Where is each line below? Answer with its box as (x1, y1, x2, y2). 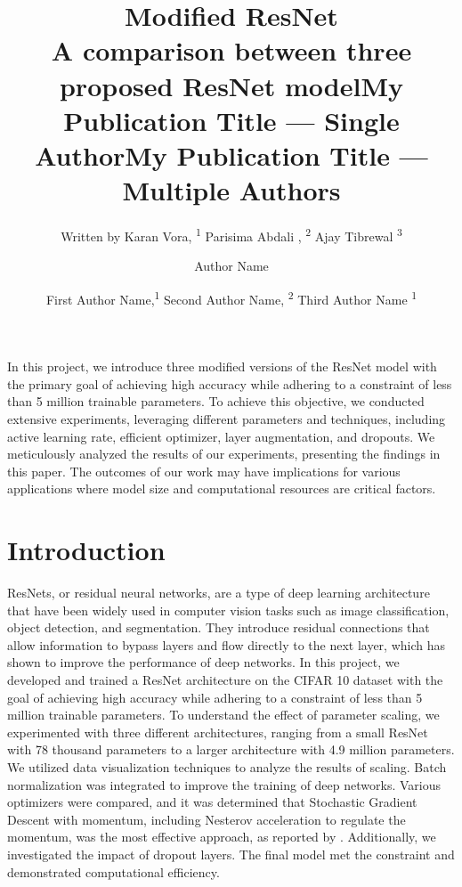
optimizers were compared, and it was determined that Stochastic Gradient (7, 793, 417, 811)
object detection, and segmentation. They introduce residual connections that (7, 618, 430, 637)
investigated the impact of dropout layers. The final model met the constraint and (7, 844, 455, 863)
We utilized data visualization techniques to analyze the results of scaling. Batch (7, 757, 447, 776)
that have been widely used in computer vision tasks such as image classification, (7, 600, 450, 619)
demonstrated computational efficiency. (7, 862, 220, 881)
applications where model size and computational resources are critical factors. (7, 479, 436, 498)
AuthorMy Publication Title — (35, 136, 428, 173)
